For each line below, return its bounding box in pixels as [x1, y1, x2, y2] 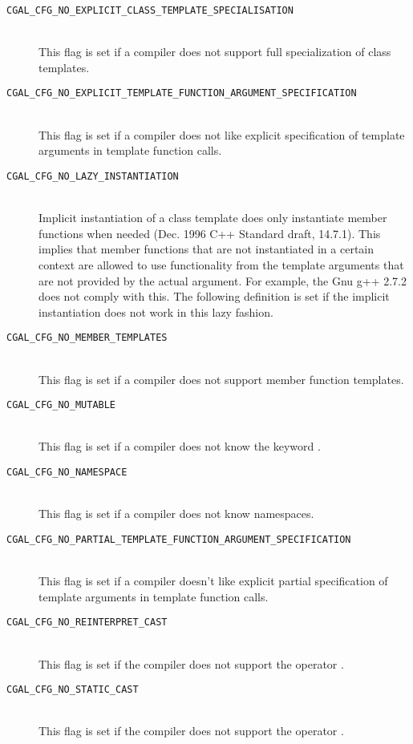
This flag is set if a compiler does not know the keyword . [38, 438, 321, 455]
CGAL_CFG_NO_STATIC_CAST [6, 684, 139, 696]
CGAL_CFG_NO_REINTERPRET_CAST [6, 617, 168, 629]
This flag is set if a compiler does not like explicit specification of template [38, 126, 405, 143]
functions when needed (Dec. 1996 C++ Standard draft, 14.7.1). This [38, 224, 381, 241]
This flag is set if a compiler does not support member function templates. [38, 370, 404, 387]
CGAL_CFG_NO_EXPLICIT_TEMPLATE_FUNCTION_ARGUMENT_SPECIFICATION [6, 87, 357, 99]
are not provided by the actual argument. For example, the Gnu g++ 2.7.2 [38, 272, 407, 289]
